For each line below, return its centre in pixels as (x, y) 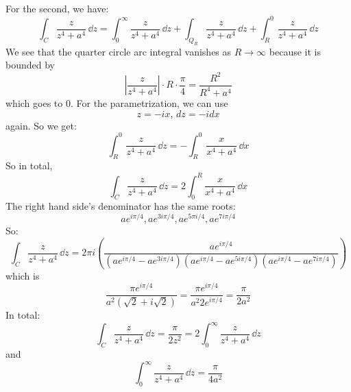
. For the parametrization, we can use (149, 102)
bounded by (30, 65)
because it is (295, 51)
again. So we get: (41, 125)
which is (23, 275)
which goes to (34, 102)
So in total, (29, 166)
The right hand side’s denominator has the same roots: (121, 206)
